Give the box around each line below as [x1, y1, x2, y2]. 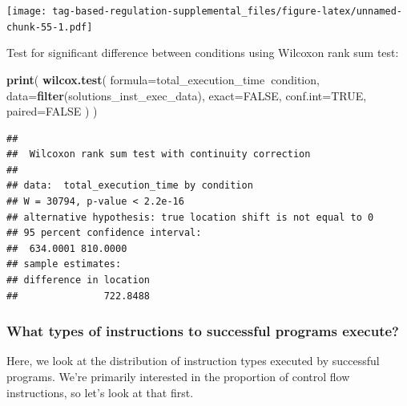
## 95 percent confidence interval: [6, 227, 202, 239]
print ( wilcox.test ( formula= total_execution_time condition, [6, 71, 320, 87]
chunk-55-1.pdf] [6, 21, 93, 33]
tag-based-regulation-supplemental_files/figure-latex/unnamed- [52, 6, 402, 17]
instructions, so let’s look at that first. [6, 384, 194, 400]
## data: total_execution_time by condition [6, 180, 253, 192]
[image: [6, 6, 47, 17]
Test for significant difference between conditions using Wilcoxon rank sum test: [6, 44, 399, 61]
